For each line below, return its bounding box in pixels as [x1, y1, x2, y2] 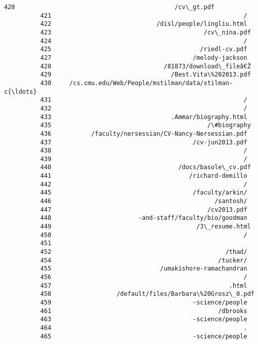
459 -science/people [40, 298, 247, 306]
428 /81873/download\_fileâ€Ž [40, 62, 251, 70]
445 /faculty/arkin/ [40, 189, 247, 197]
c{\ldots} [4, 88, 37, 95]
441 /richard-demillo [40, 172, 247, 180]
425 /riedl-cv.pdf [40, 46, 247, 53]
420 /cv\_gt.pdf [4, 4, 215, 11]
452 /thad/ [40, 248, 247, 256]
